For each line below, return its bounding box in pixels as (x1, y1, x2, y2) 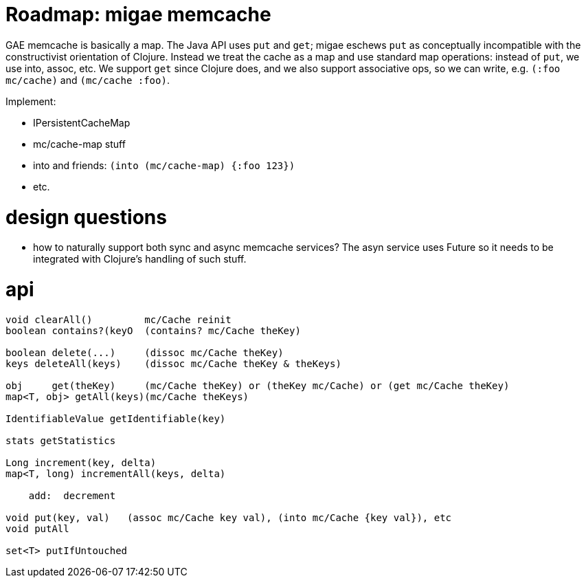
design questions (5, 205, 167, 229)
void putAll (5, 522, 69, 534)
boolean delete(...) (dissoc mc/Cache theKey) (5, 346, 284, 358)
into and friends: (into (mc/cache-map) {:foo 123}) (33, 159, 295, 171)
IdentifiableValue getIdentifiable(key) (5, 412, 226, 424)
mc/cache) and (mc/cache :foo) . (5, 74, 170, 86)
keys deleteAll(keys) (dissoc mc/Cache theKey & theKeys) (5, 357, 341, 369)
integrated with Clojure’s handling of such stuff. (33, 253, 247, 265)
